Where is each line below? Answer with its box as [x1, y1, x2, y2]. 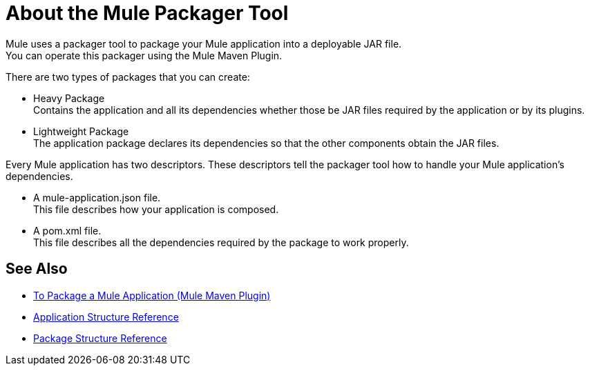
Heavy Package [33, 92, 105, 104]
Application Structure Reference [33, 310, 179, 323]
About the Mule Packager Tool [6, 1, 289, 25]
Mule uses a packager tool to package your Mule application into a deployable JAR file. [6, 37, 402, 50]
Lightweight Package [33, 125, 129, 137]
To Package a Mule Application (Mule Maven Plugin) [33, 289, 271, 301]
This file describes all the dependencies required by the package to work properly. [33, 236, 409, 248]
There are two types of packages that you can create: [6, 70, 250, 83]
